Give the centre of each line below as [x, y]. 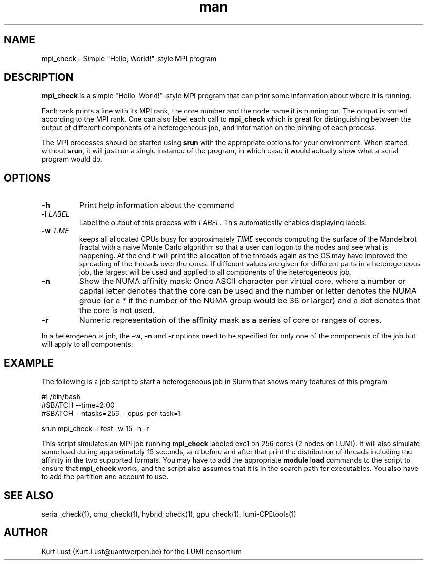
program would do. [72, 159]
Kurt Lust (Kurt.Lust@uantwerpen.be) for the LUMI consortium [142, 551]
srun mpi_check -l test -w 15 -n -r [95, 429]
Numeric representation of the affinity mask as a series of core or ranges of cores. [230, 320]
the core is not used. [117, 310]
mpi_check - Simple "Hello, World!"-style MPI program [129, 58]
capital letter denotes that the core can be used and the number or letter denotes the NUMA [248, 291]
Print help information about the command [157, 205]
